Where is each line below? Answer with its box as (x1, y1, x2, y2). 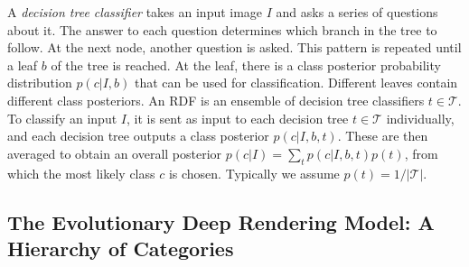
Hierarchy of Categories (7, 234, 234, 262)
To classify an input (7, 108, 117, 127)
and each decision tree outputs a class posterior (7, 126, 269, 145)
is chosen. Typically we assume (168, 163, 340, 182)
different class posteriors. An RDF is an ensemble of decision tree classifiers (7, 90, 425, 109)
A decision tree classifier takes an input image (7, 3, 263, 21)
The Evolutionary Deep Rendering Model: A (7, 207, 435, 235)
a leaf (7, 55, 38, 74)
